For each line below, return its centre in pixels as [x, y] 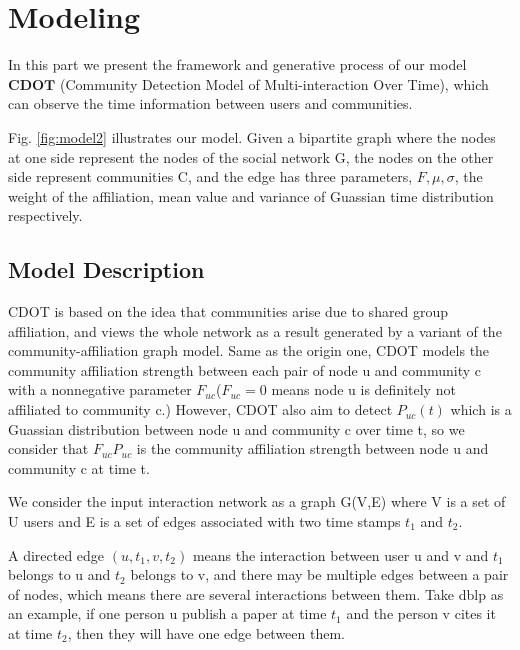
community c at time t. [79, 467]
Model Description [106, 269]
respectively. [45, 215]
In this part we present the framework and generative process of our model [237, 64]
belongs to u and [59, 574]
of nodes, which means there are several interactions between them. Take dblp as [256, 593]
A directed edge [56, 554]
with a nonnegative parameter [100, 389]
